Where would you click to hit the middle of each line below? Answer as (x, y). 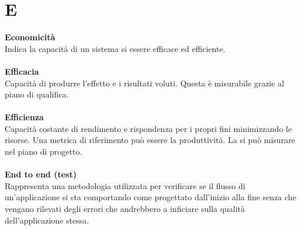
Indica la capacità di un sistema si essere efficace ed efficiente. (115, 48)
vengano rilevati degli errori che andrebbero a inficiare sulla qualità (125, 209)
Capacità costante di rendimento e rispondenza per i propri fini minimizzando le (148, 128)
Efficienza (24, 117)
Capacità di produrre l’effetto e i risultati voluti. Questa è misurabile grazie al (145, 83)
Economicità (30, 37)
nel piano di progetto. (44, 151)
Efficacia (22, 71)
